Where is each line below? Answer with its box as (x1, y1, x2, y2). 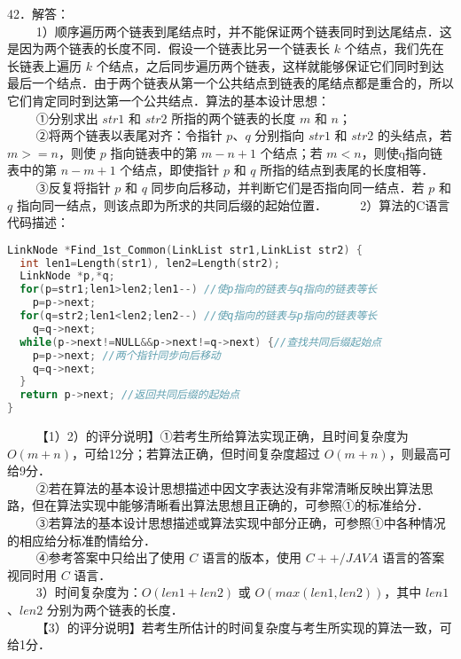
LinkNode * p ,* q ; (20, 270, 115, 283)
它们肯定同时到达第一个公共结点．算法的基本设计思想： (7, 90, 330, 109)
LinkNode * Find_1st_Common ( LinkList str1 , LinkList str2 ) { (7, 243, 363, 256)
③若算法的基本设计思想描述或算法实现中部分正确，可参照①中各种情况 (35, 514, 446, 532)
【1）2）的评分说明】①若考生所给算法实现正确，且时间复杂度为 (35, 427, 409, 445)
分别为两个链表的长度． (46, 600, 184, 619)
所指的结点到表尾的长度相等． (260, 161, 434, 179)
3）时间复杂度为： (35, 583, 142, 601)
